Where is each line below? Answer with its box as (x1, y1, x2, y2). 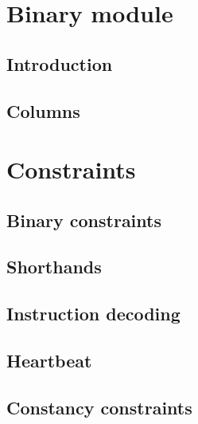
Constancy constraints (6, 395, 192, 419)
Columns (6, 98, 80, 123)
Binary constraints (6, 207, 161, 232)
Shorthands (6, 254, 102, 279)
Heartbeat (6, 348, 92, 373)
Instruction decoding (6, 301, 181, 326)
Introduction (6, 51, 113, 76)
